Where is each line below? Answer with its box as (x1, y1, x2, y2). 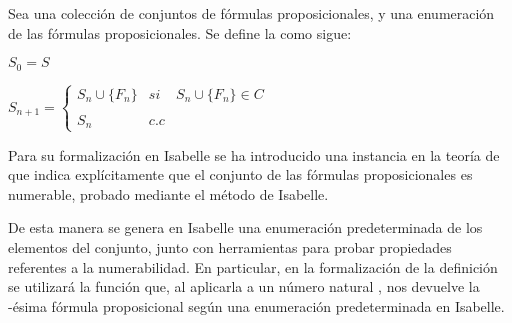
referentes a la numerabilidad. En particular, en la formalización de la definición (8, 256, 498, 277)
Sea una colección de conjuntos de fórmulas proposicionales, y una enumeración (8, 3, 495, 23)
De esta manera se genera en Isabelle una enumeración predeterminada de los (8, 217, 483, 238)
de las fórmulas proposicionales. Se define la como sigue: (8, 22, 352, 43)
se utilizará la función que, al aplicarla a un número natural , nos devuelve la (8, 276, 480, 297)
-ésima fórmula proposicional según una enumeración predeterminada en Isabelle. (8, 295, 505, 316)
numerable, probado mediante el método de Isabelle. (8, 183, 329, 204)
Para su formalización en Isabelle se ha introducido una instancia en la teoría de (8, 144, 500, 165)
